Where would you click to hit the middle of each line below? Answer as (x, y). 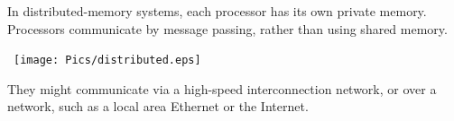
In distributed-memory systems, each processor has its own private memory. (217, 11)
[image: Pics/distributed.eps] (107, 60)
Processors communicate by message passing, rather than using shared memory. (227, 28)
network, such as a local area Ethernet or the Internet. (158, 106)
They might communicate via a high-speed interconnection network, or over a (222, 88)
